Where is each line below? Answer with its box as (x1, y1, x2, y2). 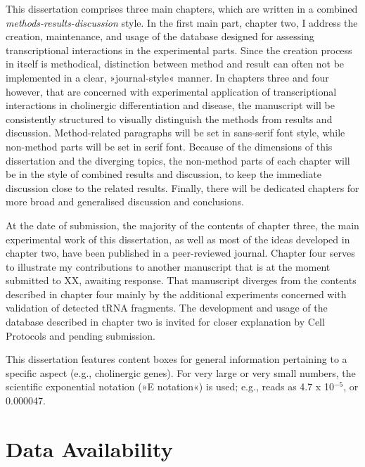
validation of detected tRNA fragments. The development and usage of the (6, 300, 328, 315)
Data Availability (6, 434, 173, 463)
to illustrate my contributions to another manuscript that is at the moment (6, 259, 331, 274)
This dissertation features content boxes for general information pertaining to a (6, 352, 347, 366)
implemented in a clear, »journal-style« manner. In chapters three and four (6, 70, 329, 84)
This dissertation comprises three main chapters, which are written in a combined (6, 1, 358, 15)
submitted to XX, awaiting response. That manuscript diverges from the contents (6, 273, 357, 288)
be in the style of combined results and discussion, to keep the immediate (6, 167, 321, 181)
